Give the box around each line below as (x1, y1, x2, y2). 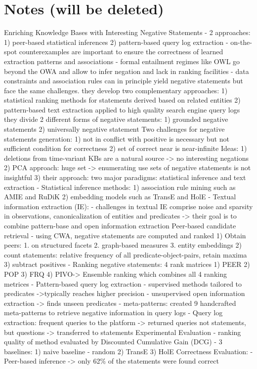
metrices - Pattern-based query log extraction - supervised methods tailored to (4, 278, 242, 289)
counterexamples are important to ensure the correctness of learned (19, 46, 223, 57)
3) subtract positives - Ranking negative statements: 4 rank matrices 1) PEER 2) (4, 259, 250, 269)
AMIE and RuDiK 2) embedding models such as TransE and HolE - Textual (4, 191, 236, 202)
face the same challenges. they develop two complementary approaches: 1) (4, 85, 228, 95)
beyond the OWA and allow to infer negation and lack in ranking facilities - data (4, 66, 249, 76)
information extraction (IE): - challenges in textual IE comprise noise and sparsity (4, 201, 253, 211)
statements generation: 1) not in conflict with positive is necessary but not (4, 133, 229, 144)
